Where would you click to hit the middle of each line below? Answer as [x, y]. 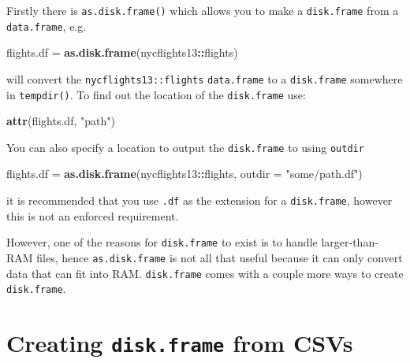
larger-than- [350, 242]
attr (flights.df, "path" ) [61, 121]
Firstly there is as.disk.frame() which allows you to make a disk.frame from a [203, 10]
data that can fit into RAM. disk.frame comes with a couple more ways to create [205, 273]
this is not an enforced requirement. [93, 215]
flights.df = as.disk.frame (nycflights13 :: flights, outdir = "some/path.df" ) [184, 174]
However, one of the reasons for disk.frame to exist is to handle [162, 242]
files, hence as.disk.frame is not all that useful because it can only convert [220, 257]
